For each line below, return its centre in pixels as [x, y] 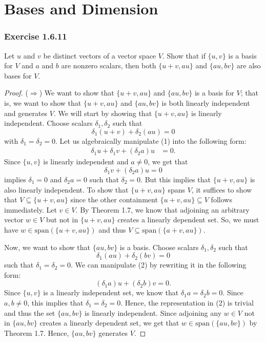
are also [249, 65]
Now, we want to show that [47, 247]
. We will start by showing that [103, 113]
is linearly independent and [86, 161]
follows [221, 199]
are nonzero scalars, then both [109, 65]
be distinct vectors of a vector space [100, 55]
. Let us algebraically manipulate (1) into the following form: [151, 140]
